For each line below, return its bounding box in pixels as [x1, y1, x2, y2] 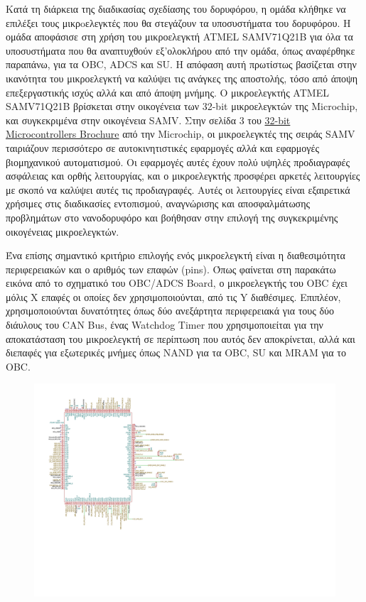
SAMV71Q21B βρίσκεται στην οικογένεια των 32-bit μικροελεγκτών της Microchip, [6, 99, 358, 114]
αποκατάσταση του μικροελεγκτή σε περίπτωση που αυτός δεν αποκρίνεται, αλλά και [6, 331, 355, 346]
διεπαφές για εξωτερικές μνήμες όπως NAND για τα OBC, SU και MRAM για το [6, 345, 346, 360]
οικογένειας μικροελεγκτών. [6, 224, 119, 239]
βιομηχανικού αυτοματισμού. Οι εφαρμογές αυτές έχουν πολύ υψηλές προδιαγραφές [6, 154, 350, 169]
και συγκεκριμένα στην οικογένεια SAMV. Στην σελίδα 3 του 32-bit [6, 112, 291, 127]
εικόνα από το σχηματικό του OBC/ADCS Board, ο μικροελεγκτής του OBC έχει [6, 275, 348, 290]
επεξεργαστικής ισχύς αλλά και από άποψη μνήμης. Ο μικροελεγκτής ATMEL [6, 84, 329, 99]
